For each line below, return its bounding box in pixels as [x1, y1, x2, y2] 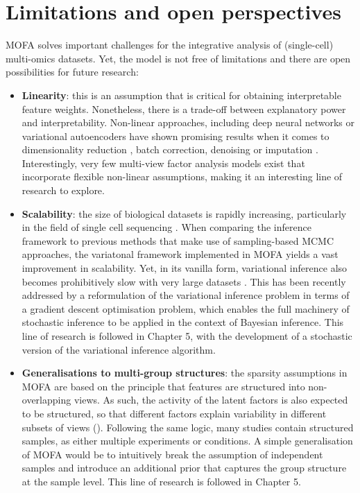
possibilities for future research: [6, 64, 139, 79]
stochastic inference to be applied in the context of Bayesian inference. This [22, 315, 344, 329]
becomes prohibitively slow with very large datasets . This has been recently [22, 274, 346, 288]
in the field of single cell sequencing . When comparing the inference [22, 220, 311, 234]
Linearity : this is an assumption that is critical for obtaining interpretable [22, 87, 341, 102]
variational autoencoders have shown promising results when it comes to [22, 128, 329, 143]
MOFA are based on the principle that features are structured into [22, 379, 305, 393]
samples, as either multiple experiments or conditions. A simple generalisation [22, 433, 353, 448]
